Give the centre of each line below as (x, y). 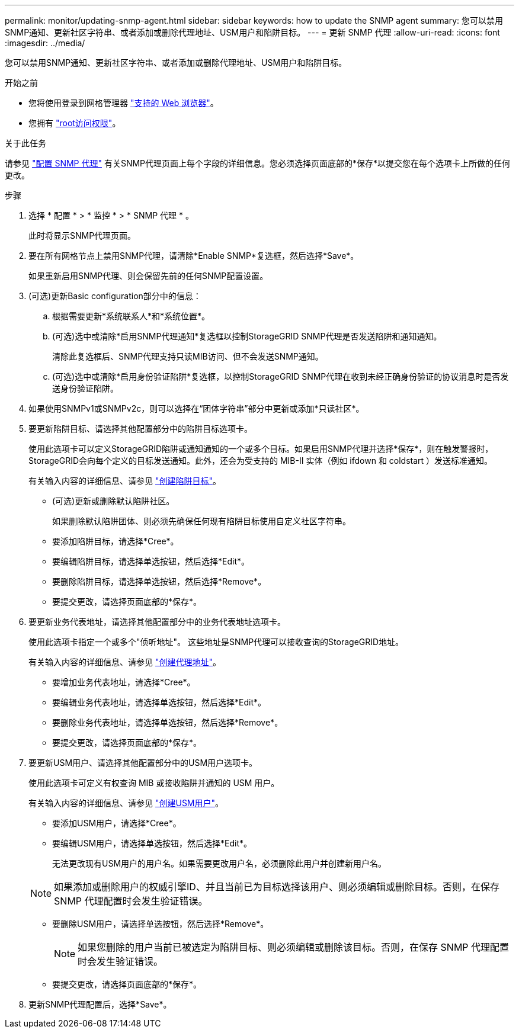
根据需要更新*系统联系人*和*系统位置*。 (131, 316)
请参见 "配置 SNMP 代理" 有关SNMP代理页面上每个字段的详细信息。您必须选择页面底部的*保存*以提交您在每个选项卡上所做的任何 (258, 163)
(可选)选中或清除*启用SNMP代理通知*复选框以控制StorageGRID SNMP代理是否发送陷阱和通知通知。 (247, 336)
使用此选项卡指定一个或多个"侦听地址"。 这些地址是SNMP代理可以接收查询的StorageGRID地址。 (216, 642)
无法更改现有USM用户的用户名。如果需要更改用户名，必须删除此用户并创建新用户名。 (220, 863)
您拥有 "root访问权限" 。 (75, 123)
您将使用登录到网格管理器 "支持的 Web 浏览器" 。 (124, 103)
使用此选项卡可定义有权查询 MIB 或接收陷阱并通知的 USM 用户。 (154, 783)
